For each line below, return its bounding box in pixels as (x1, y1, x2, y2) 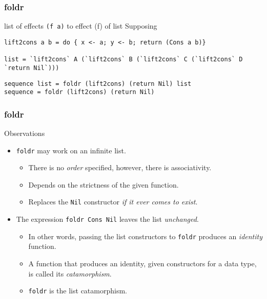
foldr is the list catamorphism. (28, 285, 127, 296)
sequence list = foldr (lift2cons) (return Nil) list (4, 80, 192, 87)
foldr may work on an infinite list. (16, 145, 126, 155)
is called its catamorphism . (28, 268, 112, 279)
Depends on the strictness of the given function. (28, 179, 179, 190)
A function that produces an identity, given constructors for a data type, (28, 258, 257, 269)
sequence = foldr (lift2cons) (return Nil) (4, 88, 155, 96)
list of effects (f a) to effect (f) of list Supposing (4, 20, 157, 31)
